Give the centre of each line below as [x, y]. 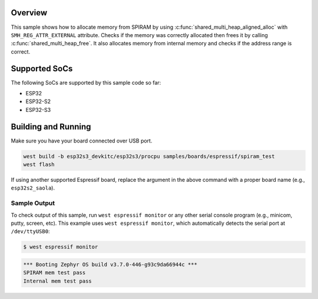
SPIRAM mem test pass [54, 273]
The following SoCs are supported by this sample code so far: [86, 82]
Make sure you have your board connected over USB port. [82, 141]
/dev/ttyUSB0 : [30, 231]
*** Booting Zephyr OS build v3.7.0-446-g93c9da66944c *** [110, 264]
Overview [29, 13]
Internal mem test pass [58, 281]
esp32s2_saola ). [33, 188]
